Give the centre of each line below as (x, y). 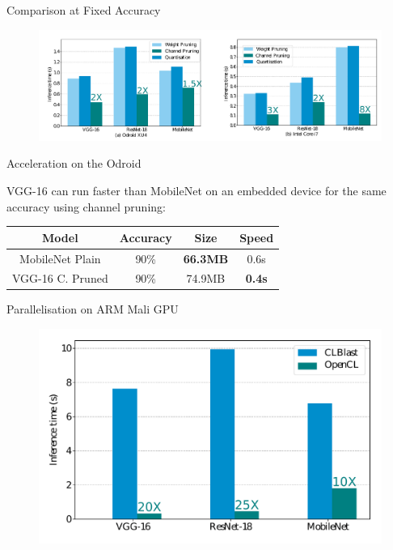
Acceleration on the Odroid (74, 163)
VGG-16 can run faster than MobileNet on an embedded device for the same (196, 190)
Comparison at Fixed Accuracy (84, 10)
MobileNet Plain (60, 258)
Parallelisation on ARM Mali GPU (93, 309)
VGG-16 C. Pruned (60, 278)
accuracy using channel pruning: (86, 206)
